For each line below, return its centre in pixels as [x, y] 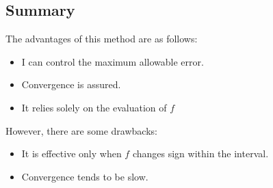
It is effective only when [71, 153]
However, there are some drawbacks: [81, 130]
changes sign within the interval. [200, 153]
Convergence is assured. [71, 84]
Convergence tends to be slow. [85, 176]
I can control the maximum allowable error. [113, 61]
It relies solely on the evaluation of [94, 107]
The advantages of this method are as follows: [102, 39]
